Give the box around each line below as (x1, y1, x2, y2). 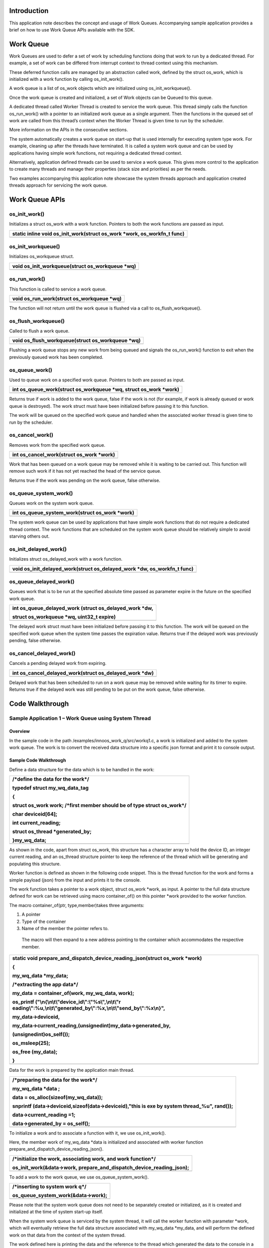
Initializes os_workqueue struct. (9, 254, 74, 260)
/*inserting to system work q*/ (12, 1183, 87, 1190)
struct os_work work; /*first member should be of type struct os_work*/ (12, 802, 187, 809)
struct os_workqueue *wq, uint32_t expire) (12, 614, 116, 621)
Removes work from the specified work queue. (9, 442, 106, 448)
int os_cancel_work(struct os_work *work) (12, 451, 116, 458)
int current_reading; (12, 819, 61, 826)
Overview (9, 728, 30, 734)
